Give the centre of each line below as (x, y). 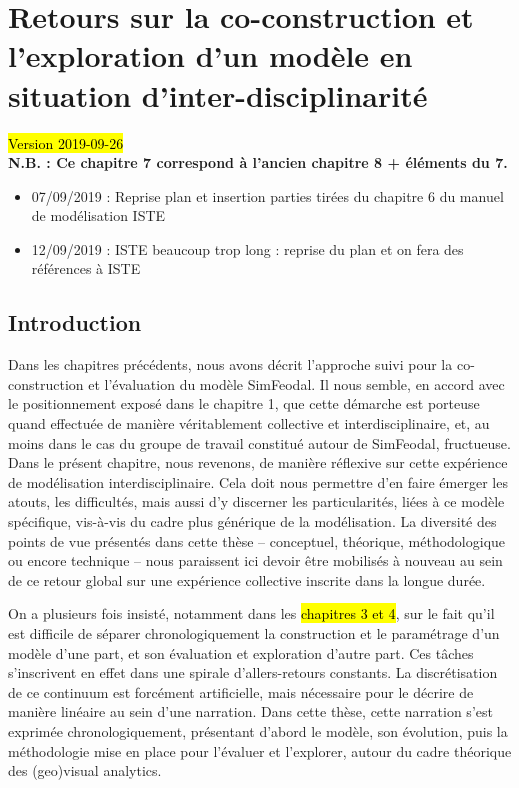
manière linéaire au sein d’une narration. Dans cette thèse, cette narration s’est (250, 711)
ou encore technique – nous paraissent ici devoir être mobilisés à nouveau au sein (255, 560)
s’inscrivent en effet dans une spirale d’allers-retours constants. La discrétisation (253, 672)
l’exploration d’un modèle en (210, 55)
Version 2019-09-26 (66, 142)
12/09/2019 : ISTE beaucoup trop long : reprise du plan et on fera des (247, 248)
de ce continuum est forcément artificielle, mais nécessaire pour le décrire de (241, 691)
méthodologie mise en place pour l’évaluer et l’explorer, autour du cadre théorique (260, 750)
